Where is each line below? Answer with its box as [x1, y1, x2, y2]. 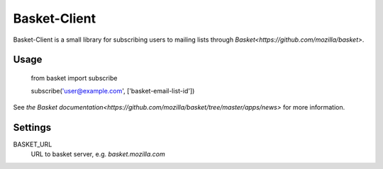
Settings [13, 121, 52, 134]
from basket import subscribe [30, 74, 118, 82]
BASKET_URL [13, 140, 52, 148]
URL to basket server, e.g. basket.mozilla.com [30, 150, 166, 158]
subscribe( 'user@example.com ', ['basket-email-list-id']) [30, 87, 195, 95]
